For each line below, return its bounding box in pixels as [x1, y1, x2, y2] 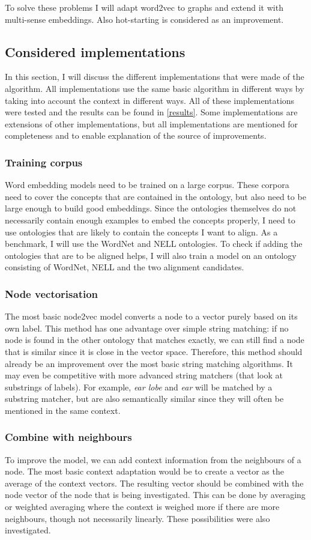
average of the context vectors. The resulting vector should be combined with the [5, 476, 304, 489]
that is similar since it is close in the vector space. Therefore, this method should [5, 345, 303, 357]
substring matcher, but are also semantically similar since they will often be [5, 392, 284, 405]
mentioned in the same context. [5, 404, 121, 416]
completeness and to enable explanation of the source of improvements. [5, 129, 267, 142]
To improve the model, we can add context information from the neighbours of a [5, 453, 301, 466]
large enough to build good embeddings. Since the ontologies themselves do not [5, 202, 297, 214]
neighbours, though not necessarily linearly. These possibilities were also [5, 512, 270, 524]
